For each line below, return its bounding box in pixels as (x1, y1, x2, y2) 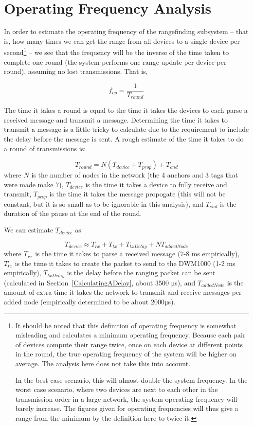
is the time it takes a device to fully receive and (85, 179, 227, 189)
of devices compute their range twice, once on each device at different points (15, 339, 243, 349)
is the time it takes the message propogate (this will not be (49, 189, 226, 199)
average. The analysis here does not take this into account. (15, 358, 191, 368)
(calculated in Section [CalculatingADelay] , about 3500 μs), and (4, 277, 196, 287)
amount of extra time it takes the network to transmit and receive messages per (4, 287, 242, 297)
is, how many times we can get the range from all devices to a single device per (4, 35, 240, 46)
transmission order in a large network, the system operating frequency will (15, 393, 237, 404)
